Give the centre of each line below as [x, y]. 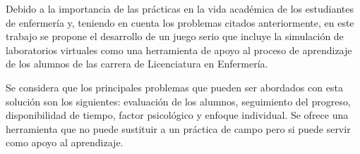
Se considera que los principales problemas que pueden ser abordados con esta [174, 87]
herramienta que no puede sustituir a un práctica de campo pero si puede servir [178, 128]
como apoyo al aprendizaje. [65, 142]
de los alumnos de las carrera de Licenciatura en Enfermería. [137, 64]
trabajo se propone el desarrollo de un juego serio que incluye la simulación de [175, 36]
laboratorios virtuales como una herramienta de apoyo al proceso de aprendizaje [179, 50]
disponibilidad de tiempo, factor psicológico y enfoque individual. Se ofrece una [177, 115]
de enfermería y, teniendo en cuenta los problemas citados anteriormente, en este [180, 22]
